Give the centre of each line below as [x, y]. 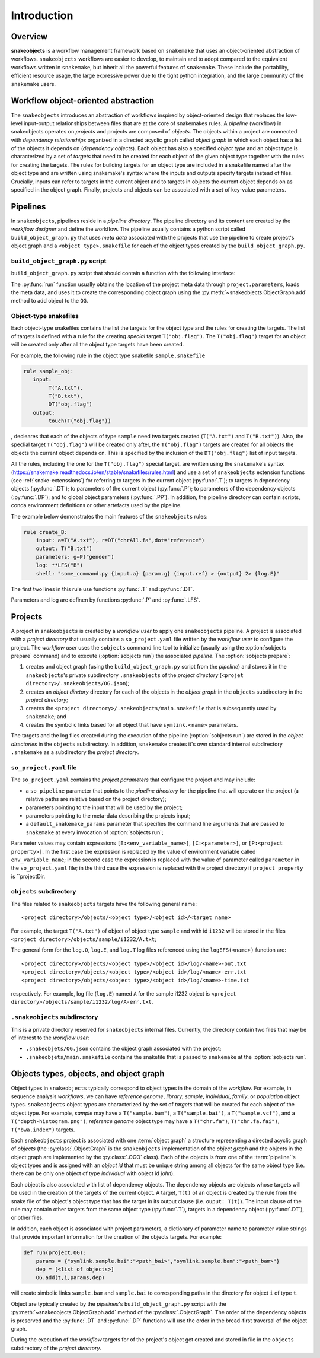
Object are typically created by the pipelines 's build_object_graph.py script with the [119, 1304]
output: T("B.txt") [64, 548]
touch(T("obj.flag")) [80, 421]
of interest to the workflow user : [50, 1038]
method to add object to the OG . [49, 301]
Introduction [42, 15]
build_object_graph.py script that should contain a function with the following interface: [123, 273]
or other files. [27, 1218]
